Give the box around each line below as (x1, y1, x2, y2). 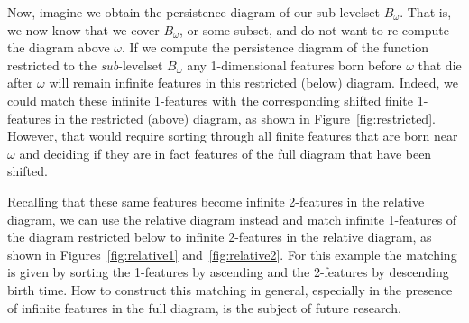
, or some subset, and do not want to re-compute (179, 20, 449, 39)
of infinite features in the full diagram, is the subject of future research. (7, 298, 401, 317)
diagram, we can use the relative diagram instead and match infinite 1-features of (7, 209, 457, 228)
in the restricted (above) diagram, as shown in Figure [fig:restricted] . (54, 108, 436, 127)
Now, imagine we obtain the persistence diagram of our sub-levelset (7, 3, 380, 21)
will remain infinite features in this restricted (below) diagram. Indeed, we (49, 73, 458, 92)
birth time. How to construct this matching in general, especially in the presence (7, 280, 453, 299)
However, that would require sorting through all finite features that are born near (7, 126, 458, 145)
